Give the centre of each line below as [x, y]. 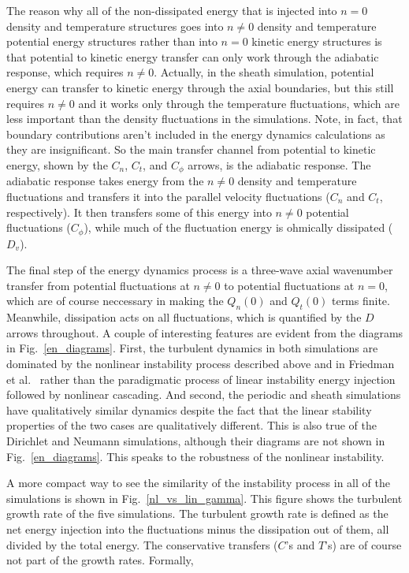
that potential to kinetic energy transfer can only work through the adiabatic [193, 56]
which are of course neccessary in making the [115, 301]
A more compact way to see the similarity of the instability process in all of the [198, 483]
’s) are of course [363, 544]
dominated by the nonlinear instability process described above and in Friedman [201, 363]
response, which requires [65, 72]
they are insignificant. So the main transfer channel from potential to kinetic [191, 149]
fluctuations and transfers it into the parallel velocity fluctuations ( [168, 196]
